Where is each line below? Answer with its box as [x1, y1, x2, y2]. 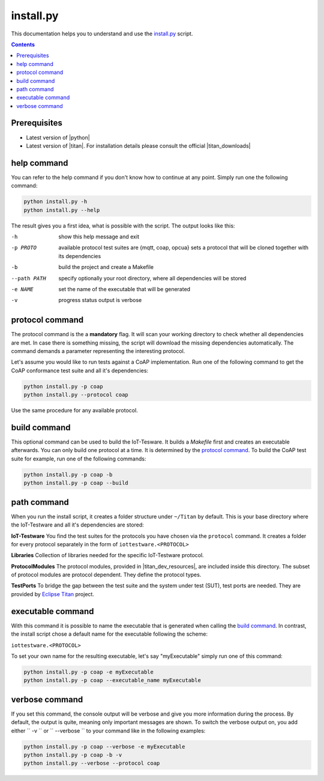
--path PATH [11, 275, 46, 282]
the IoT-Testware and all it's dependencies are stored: [11, 521, 144, 528]
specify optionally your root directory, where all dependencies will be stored [58, 274, 247, 282]
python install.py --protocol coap [23, 391, 128, 399]
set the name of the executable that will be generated [58, 285, 191, 292]
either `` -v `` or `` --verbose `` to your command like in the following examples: [11, 727, 206, 734]
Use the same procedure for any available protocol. [11, 407, 138, 414]
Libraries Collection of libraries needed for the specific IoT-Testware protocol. [11, 552, 204, 559]
